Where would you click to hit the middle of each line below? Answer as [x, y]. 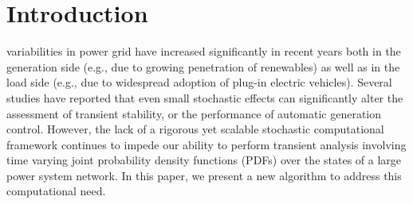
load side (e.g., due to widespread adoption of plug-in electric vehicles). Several [199, 82]
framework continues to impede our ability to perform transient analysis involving [206, 144]
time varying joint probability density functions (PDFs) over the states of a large [204, 160]
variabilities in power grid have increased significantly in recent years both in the [204, 51]
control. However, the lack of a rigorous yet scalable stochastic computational [195, 129]
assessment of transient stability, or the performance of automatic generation [194, 113]
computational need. [56, 191]
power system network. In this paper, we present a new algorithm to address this [204, 175]
